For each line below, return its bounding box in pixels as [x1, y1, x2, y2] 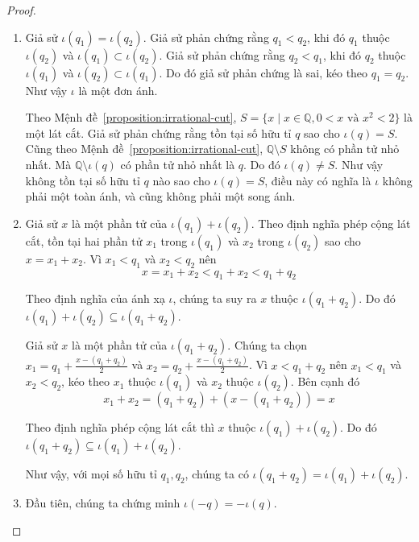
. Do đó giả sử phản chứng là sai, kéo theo [159, 64, 368, 81]
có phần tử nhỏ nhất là [120, 155, 235, 172]
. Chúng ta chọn [227, 337, 308, 354]
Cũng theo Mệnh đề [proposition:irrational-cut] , [25, 140, 263, 157]
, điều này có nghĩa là [264, 172, 371, 188]
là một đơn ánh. [78, 81, 158, 98]
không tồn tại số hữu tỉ [25, 172, 140, 188]
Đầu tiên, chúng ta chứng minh [25, 494, 180, 511]
